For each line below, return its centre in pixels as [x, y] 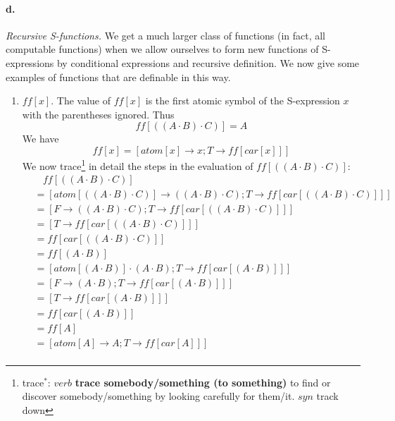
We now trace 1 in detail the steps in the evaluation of [138, 164]
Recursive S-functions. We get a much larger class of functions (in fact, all [166, 35]
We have [40, 139]
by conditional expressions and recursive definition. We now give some [208, 62]
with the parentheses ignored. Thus [98, 114]
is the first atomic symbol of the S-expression [243, 100]
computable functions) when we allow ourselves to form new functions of [162, 49]
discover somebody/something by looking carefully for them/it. [158, 396]
